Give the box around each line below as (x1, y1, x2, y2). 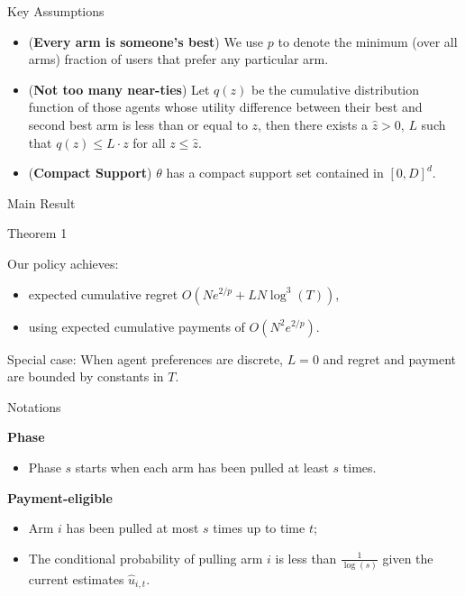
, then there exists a (258, 115, 368, 133)
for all (132, 133, 166, 151)
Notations (7, 397, 61, 416)
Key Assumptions (7, 2, 105, 20)
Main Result (7, 193, 76, 212)
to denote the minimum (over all (278, 32, 458, 50)
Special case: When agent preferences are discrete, (7, 349, 284, 368)
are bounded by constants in (7, 367, 164, 386)
